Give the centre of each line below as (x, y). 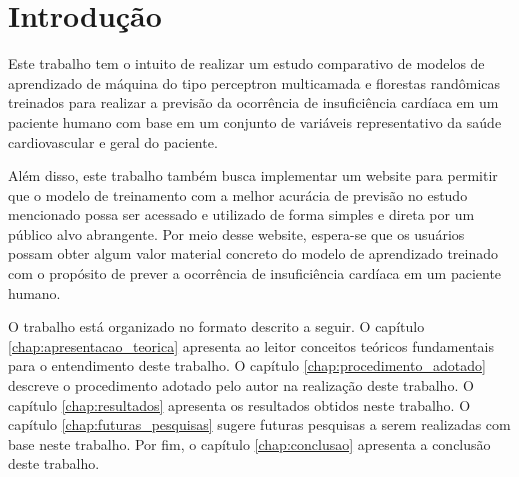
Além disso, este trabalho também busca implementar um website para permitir (253, 175)
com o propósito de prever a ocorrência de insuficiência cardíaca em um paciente (255, 273)
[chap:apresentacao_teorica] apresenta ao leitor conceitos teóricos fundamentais (251, 345)
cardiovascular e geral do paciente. (113, 141)
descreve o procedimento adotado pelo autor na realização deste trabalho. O (241, 385)
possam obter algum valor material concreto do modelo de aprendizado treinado (253, 253)
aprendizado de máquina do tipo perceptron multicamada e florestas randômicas (254, 82)
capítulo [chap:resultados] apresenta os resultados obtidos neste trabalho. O (239, 404)
